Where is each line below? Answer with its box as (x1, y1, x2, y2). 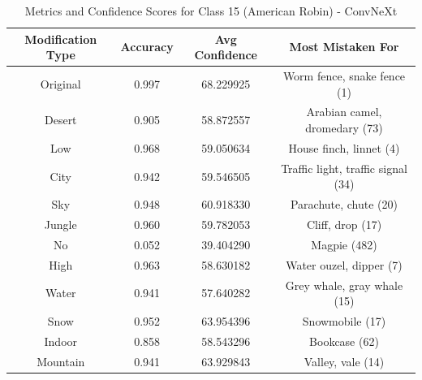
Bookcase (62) (309, 332, 379, 349)
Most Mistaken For (289, 38, 399, 55)
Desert (44, 111, 77, 128)
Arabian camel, (306, 103, 382, 120)
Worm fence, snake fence (282, 67, 406, 84)
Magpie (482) (311, 235, 377, 253)
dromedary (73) (305, 119, 383, 136)
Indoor (44, 332, 78, 349)
